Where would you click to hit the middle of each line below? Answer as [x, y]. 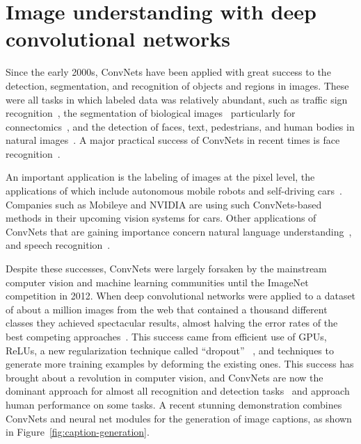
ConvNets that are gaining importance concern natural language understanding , [179, 231]
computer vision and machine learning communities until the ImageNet [157, 282]
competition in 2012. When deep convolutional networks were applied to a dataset [181, 296]
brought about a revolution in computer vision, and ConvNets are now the [165, 377]
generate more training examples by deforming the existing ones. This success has [180, 364]
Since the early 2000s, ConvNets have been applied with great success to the [168, 72]
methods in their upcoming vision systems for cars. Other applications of [161, 218]
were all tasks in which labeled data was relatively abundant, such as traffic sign [177, 99]
